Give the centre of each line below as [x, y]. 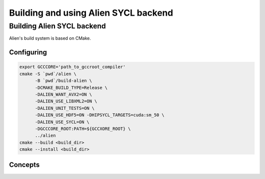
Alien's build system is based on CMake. [50, 38]
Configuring [28, 52]
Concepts [24, 165]
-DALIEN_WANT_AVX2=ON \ [64, 94]
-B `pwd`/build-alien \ [64, 81]
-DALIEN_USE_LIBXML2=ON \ [66, 101]
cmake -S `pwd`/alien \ [48, 74]
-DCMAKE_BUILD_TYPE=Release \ [71, 88]
